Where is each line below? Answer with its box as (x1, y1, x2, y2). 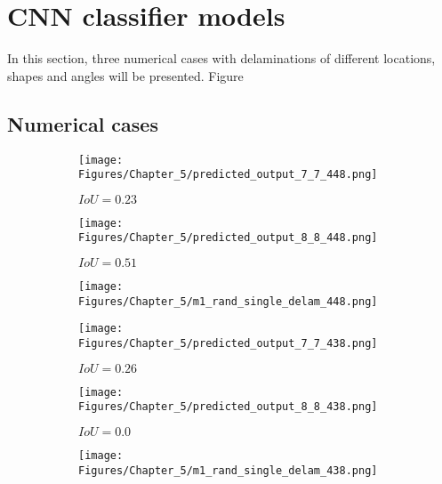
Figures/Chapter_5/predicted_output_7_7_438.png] (78, 337, 378, 351)
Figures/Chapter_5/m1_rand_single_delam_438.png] (78, 464, 378, 477)
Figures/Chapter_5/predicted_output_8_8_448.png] (78, 231, 378, 245)
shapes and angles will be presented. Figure (7, 66, 244, 85)
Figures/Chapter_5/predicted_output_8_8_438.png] (78, 400, 378, 414)
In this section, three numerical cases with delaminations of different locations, (7, 49, 436, 68)
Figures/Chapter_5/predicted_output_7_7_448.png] (78, 168, 378, 181)
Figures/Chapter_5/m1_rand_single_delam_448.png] (78, 294, 378, 308)
